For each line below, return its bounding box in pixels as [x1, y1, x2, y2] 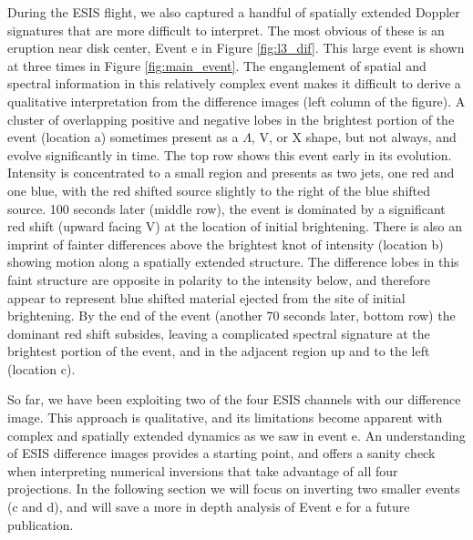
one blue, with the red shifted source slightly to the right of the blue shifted [7, 180, 431, 199]
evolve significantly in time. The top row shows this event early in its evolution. [7, 145, 452, 164]
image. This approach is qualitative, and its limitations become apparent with [7, 408, 443, 427]
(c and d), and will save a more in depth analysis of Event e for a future [7, 497, 410, 516]
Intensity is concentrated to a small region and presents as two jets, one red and [7, 163, 455, 182]
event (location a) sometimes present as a [7, 127, 239, 147]
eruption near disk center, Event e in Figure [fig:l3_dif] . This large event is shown [7, 38, 465, 57]
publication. [7, 515, 74, 534]
